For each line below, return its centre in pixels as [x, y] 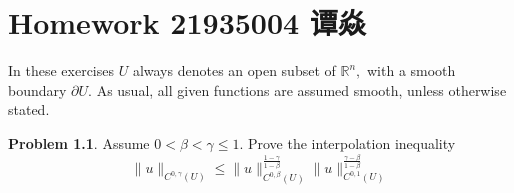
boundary [37, 89]
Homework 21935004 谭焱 [187, 22]
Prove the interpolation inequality [351, 142]
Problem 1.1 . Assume [79, 142]
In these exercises [61, 70]
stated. [29, 109]
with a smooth [411, 70]
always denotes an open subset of [234, 70]
